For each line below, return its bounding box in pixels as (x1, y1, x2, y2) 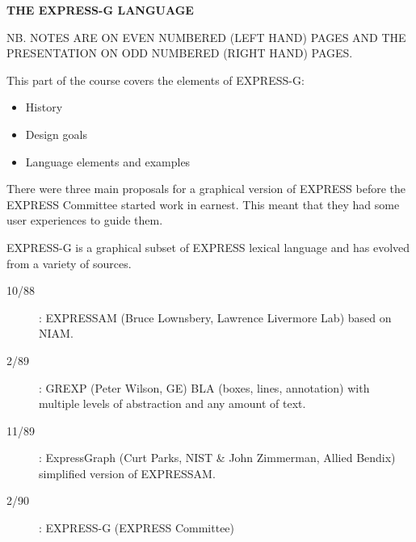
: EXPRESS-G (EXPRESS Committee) (39, 519, 235, 536)
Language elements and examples (25, 153, 191, 170)
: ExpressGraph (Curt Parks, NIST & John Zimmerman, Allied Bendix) (39, 449, 396, 466)
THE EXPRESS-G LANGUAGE (6, 2, 194, 18)
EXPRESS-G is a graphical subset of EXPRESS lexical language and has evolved (6, 238, 410, 255)
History (25, 99, 63, 116)
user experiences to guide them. (6, 212, 163, 229)
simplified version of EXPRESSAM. (39, 464, 216, 481)
